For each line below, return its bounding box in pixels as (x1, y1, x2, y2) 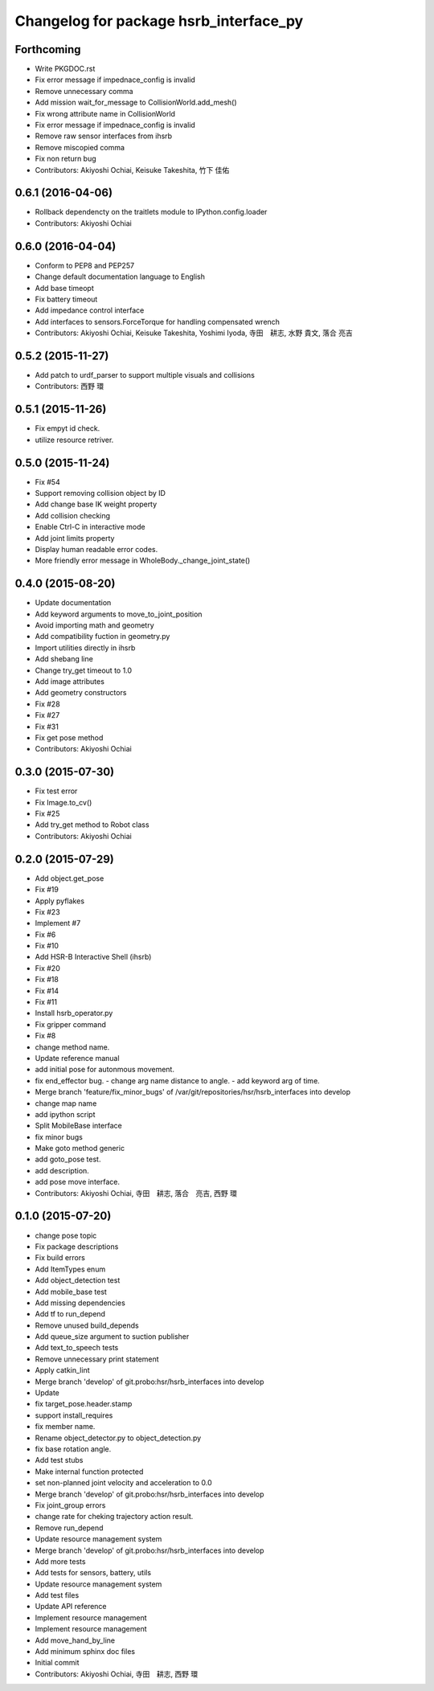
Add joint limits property (35, 533, 115, 543)
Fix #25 (35, 809, 60, 819)
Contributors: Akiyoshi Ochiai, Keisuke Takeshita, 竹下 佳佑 (35, 165, 230, 174)
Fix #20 (35, 963, 60, 972)
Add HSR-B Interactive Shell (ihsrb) (35, 952, 152, 962)
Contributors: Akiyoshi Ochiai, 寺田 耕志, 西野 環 (35, 1668, 199, 1679)
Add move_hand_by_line (35, 1636, 116, 1645)
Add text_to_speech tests (35, 1343, 119, 1353)
